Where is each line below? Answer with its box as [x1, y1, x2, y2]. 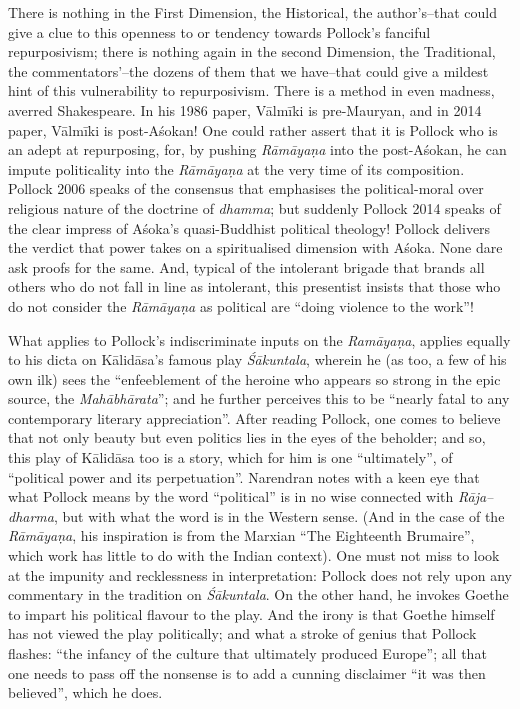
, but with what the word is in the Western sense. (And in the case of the [53, 505, 505, 526]
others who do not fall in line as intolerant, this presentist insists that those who [8, 276, 501, 297]
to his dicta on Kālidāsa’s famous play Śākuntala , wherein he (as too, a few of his [8, 349, 507, 370]
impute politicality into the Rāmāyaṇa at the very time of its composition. [8, 158, 465, 179]
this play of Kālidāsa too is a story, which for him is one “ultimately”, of [8, 447, 453, 468]
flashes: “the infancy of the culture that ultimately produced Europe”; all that [8, 643, 487, 663]
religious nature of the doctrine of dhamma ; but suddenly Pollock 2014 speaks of [8, 197, 501, 218]
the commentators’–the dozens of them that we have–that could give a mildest [8, 60, 489, 81]
